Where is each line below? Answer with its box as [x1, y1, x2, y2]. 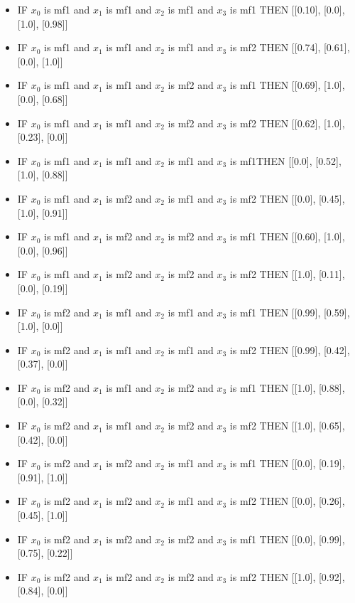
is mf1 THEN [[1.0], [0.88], [229, 380, 345, 395]
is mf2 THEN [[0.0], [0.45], [229, 191, 345, 206]
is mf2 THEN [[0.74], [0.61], [229, 40, 350, 55]
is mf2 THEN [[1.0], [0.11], [229, 267, 345, 282]
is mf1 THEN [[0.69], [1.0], [229, 78, 345, 92]
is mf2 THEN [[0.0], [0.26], [229, 493, 345, 508]
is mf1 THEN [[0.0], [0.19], [229, 456, 345, 471]
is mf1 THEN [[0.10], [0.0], [229, 2, 345, 16]
